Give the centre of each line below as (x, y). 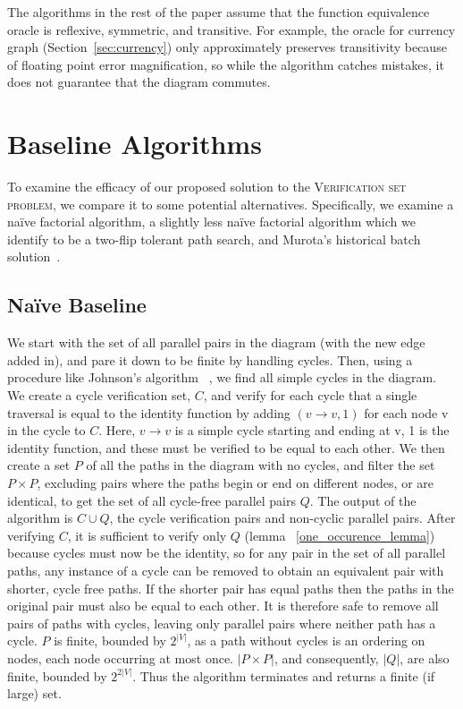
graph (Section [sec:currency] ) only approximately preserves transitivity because (227, 47)
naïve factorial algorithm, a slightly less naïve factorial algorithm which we (211, 222)
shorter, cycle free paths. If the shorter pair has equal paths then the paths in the (231, 588)
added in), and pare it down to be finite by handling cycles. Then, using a (210, 359)
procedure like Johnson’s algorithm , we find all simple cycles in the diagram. (222, 377)
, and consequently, (327, 658)
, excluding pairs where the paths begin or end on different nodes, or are (235, 483)
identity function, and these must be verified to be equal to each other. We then (226, 447)
